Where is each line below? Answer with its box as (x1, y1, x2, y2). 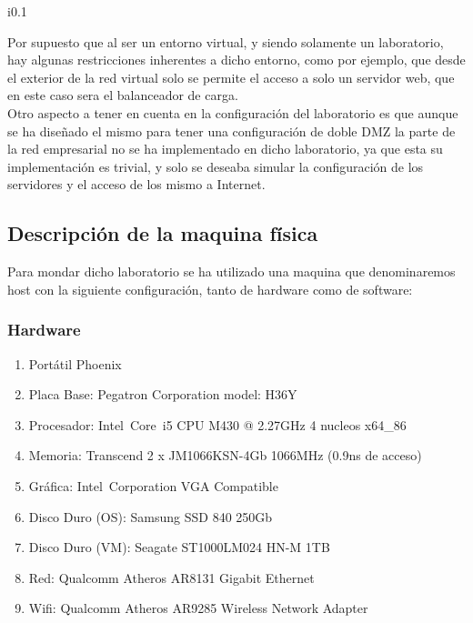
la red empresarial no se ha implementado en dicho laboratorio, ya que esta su (7, 139, 443, 158)
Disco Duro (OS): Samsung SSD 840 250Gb (28, 507, 273, 526)
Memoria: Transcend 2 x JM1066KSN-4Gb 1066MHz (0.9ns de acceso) (28, 446, 422, 465)
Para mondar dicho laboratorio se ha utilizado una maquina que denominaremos (7, 262, 456, 281)
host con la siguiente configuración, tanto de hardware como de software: (7, 279, 413, 298)
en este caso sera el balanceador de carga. (7, 85, 238, 105)
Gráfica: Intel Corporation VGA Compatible (28, 476, 278, 495)
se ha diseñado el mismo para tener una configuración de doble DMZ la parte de (7, 121, 456, 140)
